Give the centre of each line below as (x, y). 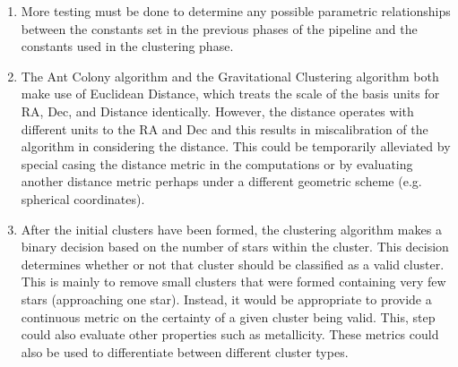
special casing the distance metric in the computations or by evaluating (217, 163)
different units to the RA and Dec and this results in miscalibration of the (225, 128)
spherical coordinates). (83, 198)
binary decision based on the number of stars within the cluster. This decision (235, 247)
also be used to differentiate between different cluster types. (185, 351)
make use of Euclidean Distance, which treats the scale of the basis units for (230, 94)
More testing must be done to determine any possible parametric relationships (236, 11)
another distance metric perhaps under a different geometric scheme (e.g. (221, 181)
